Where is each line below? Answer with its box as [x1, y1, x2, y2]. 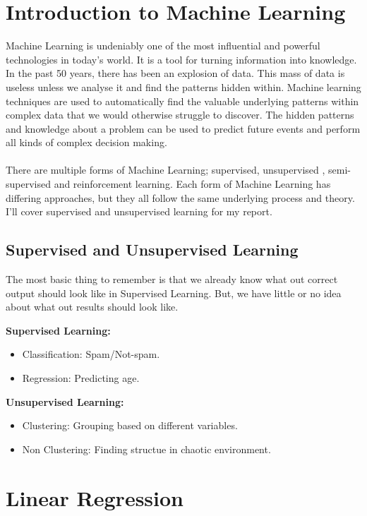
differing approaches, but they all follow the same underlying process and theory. [6, 190, 355, 205]
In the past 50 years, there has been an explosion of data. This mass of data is [6, 66, 345, 80]
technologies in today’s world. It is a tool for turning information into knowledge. [6, 52, 357, 66]
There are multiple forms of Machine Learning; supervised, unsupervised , [6, 162, 325, 177]
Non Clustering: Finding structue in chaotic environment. [22, 441, 271, 456]
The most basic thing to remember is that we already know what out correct [6, 272, 338, 287]
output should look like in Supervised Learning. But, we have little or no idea [6, 285, 342, 300]
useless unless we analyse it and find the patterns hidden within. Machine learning [6, 79, 361, 94]
